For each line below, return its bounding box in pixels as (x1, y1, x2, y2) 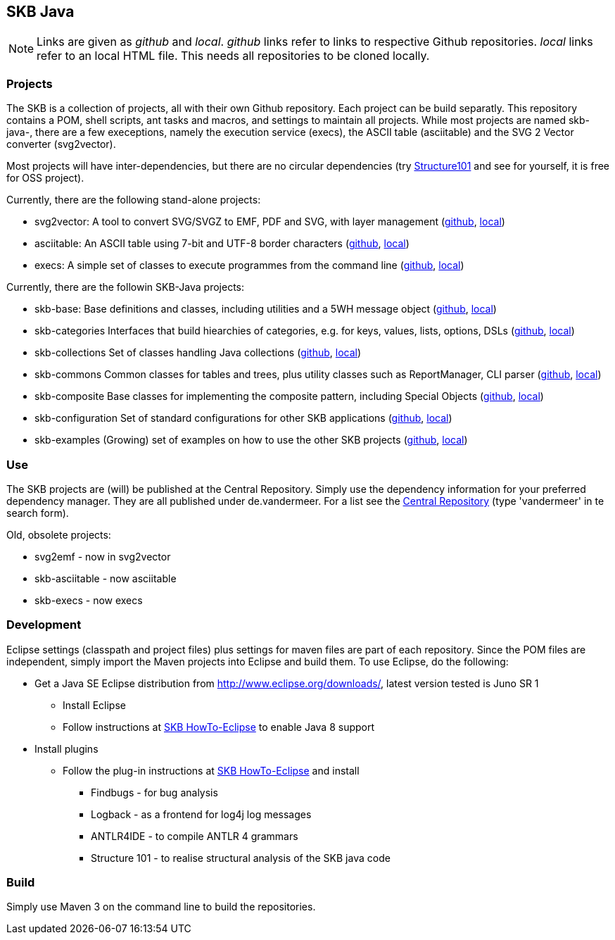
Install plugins (34, 742, 99, 755)
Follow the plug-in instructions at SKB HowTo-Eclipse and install (63, 764, 360, 777)
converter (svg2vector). (6, 138, 116, 151)
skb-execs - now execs (34, 594, 143, 606)
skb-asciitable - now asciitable (34, 572, 177, 584)
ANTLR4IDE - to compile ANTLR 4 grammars (91, 829, 298, 842)
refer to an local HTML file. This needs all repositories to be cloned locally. (37, 49, 430, 63)
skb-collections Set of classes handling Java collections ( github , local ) (34, 346, 362, 359)
